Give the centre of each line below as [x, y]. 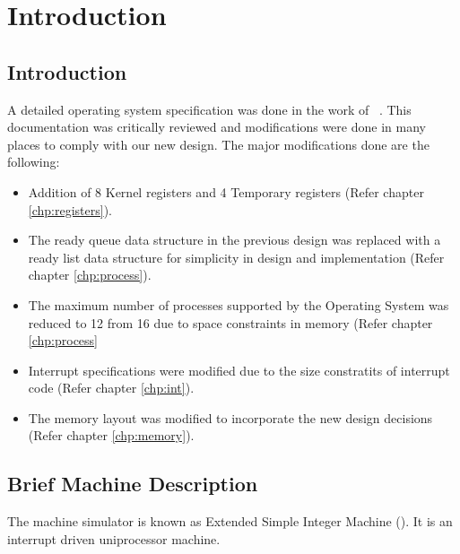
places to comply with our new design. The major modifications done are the [218, 144]
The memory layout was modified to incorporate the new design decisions [230, 417]
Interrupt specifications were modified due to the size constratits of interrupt [239, 370]
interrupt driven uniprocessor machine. [114, 538]
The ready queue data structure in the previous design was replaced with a [234, 240]
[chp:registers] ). [70, 209]
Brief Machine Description [133, 484]
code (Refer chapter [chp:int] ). [111, 388]
